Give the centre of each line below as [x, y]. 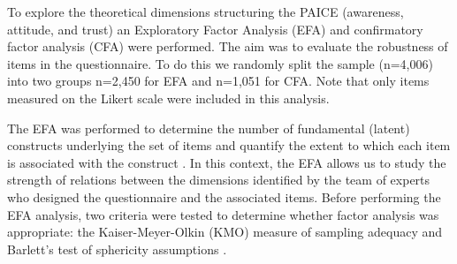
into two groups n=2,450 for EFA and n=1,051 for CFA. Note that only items [218, 81]
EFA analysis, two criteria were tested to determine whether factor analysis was [223, 214]
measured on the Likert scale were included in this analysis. [168, 98]
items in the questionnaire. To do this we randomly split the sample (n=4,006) [220, 63]
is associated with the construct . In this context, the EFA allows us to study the [227, 162]
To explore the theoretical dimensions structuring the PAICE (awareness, [206, 11]
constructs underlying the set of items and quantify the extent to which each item [229, 145]
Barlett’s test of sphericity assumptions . [117, 249]
